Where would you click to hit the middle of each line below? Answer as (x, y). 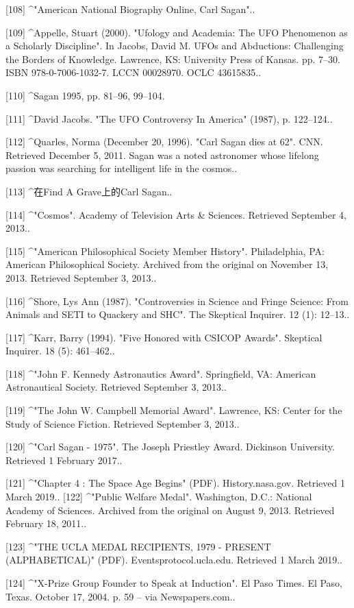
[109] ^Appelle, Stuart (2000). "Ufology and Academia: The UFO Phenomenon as (177, 32)
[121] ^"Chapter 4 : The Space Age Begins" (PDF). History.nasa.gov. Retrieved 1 (175, 483)
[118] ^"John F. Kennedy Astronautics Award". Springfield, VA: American (161, 373)
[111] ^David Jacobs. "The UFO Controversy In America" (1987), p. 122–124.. (169, 118)
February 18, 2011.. (46, 523)
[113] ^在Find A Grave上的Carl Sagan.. (89, 191)
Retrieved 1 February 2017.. (64, 460)
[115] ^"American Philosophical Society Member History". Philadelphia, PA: (165, 251)
